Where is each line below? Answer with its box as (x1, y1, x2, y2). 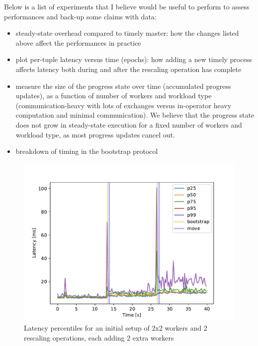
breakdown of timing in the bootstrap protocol (15, 146, 158, 156)
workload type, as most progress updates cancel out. (15, 129, 175, 139)
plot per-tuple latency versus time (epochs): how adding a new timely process (15, 54, 252, 65)
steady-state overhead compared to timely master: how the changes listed (15, 28, 239, 38)
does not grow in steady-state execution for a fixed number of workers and (15, 119, 242, 130)
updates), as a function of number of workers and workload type (15, 90, 212, 101)
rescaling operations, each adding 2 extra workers (24, 332, 174, 343)
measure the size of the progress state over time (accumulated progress (15, 80, 231, 91)
